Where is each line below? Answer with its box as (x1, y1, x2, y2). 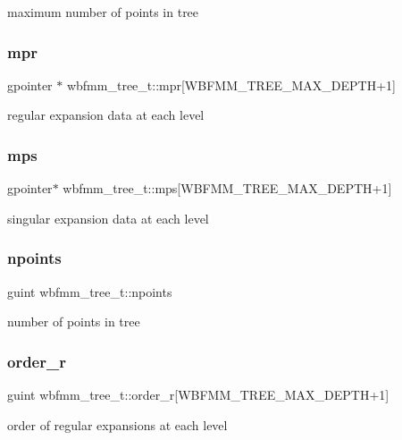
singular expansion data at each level (7, 208, 209, 227)
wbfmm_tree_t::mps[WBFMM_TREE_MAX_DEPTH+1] (63, 179, 392, 198)
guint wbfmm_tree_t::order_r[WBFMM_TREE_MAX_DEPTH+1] (7, 385, 389, 404)
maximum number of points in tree (7, 3, 199, 21)
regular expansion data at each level (7, 106, 205, 124)
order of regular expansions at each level (7, 415, 228, 434)
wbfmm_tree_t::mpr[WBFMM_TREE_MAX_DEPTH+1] (66, 75, 396, 94)
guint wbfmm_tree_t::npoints (7, 282, 172, 300)
